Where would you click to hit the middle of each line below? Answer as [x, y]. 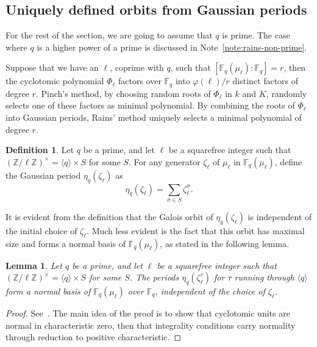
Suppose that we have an [52, 67]
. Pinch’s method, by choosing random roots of [123, 93]
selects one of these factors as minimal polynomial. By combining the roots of [150, 105]
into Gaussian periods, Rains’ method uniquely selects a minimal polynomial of [154, 117]
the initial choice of [41, 230]
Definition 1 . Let [40, 150]
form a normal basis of [48, 291]
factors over [140, 81]
